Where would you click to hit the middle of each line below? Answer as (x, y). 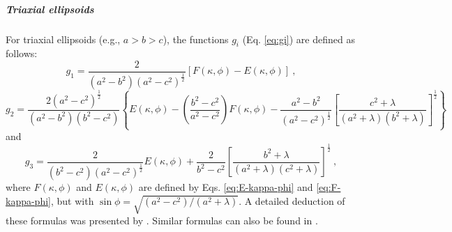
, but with (72, 200)
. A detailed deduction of (292, 200)
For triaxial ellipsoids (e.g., (63, 39)
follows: (22, 53)
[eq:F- (329, 187)
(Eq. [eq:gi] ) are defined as (299, 39)
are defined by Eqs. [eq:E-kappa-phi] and (226, 187)
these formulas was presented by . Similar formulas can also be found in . (162, 221)
